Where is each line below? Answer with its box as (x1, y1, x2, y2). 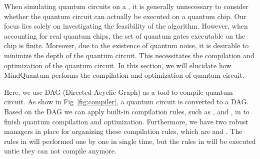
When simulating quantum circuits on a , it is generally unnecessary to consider (4, 1, 249, 11)
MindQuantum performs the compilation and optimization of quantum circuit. (4, 70, 244, 80)
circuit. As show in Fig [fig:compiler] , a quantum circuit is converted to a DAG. (4, 96, 249, 107)
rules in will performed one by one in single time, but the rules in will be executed (4, 135, 256, 146)
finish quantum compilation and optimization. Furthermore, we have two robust (4, 116, 248, 126)
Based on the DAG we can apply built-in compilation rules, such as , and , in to (4, 106, 249, 116)
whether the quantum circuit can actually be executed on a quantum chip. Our (4, 11, 246, 21)
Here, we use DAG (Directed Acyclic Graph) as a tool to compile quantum (4, 86, 233, 97)
